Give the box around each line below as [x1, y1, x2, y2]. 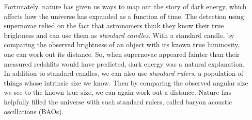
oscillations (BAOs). [4, 106, 63, 116]
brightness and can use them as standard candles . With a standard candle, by [4, 30, 235, 40]
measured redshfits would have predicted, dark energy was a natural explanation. [4, 58, 245, 69]
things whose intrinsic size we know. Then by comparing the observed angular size [4, 77, 248, 87]
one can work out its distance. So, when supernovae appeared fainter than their [4, 49, 240, 59]
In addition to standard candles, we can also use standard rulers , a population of [4, 68, 243, 78]
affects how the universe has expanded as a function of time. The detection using [4, 11, 244, 21]
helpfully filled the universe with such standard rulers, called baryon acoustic [4, 96, 232, 106]
